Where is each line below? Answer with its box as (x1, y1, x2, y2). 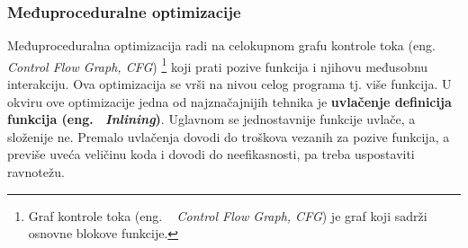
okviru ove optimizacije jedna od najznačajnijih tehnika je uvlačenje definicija (7, 92, 452, 111)
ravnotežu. (7, 163, 65, 182)
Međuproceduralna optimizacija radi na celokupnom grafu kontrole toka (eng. (7, 36, 436, 55)
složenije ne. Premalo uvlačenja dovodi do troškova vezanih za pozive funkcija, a (7, 127, 450, 146)
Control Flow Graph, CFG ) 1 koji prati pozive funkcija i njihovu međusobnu (7, 54, 428, 75)
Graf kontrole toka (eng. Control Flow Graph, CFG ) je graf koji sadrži (28, 206, 427, 225)
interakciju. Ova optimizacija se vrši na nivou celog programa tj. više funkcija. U (7, 75, 452, 93)
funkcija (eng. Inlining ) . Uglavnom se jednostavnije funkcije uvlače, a (7, 110, 416, 128)
